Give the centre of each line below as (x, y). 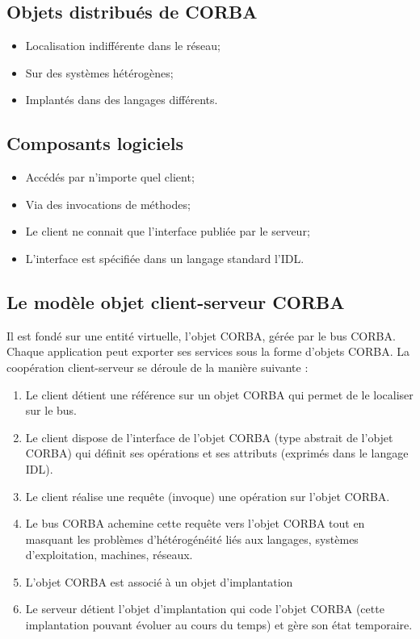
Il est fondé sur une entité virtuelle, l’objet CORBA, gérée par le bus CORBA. (201, 335)
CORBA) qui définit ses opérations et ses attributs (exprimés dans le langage (217, 453)
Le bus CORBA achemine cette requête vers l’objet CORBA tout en (195, 523)
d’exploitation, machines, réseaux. (109, 555)
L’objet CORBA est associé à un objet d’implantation (159, 581)
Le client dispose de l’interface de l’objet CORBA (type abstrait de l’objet (209, 437)
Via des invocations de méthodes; (108, 204)
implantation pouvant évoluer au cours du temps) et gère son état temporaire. (219, 625)
